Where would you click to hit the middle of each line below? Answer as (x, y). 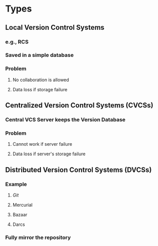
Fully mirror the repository (38, 237)
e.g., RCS (17, 42)
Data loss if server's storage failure (49, 154)
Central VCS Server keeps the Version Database (65, 120)
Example (16, 184)
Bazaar (20, 215)
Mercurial (22, 205)
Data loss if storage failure (40, 89)
